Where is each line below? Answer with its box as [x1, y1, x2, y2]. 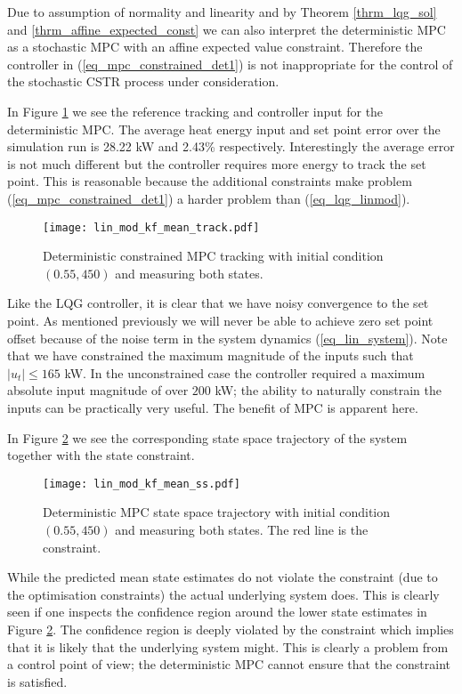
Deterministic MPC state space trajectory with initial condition [43, 503, 391, 521]
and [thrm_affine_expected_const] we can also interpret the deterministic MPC [7, 20, 446, 38]
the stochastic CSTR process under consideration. [7, 72, 280, 91]
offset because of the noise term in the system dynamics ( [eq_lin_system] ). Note [7, 328, 448, 347]
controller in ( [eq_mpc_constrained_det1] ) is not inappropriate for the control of [7, 54, 453, 73]
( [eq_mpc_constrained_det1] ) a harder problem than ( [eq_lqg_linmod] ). [7, 189, 410, 207]
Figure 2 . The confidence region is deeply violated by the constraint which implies [7, 619, 454, 638]
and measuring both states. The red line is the [115, 520, 369, 538]
